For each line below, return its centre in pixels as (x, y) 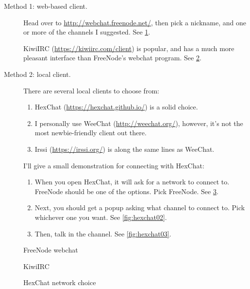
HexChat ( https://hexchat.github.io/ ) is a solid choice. (116, 107)
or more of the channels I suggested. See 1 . (87, 32)
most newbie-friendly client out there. (91, 133)
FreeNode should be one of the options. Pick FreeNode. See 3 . (126, 191)
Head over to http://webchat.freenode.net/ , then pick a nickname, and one (135, 22)
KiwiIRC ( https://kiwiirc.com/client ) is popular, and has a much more (129, 48)
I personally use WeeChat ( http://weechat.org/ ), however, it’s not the (139, 123)
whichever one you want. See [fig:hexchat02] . (101, 217)
